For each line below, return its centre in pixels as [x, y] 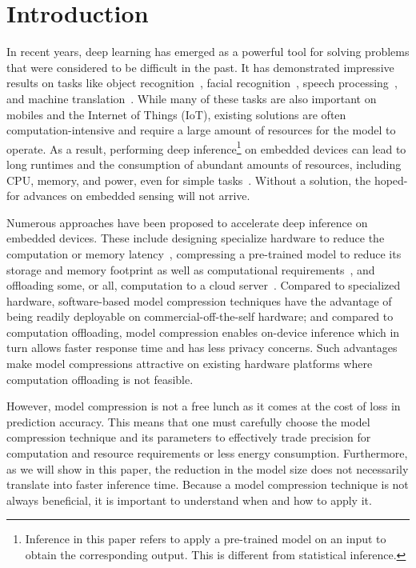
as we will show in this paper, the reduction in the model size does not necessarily [208, 468]
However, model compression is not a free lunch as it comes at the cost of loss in [204, 406]
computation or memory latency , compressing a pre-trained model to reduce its [204, 253]
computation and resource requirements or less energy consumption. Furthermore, [207, 453]
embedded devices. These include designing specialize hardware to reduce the [196, 238]
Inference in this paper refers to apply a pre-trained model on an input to [206, 539]
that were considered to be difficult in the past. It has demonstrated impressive [200, 67]
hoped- [391, 180]
